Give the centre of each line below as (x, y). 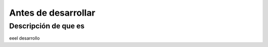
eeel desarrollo (24, 38)
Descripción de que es (47, 26)
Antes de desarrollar (52, 13)
